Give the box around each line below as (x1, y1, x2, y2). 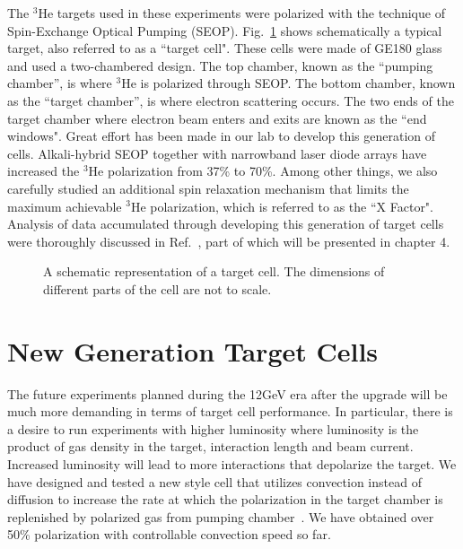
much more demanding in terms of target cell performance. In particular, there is (7, 402, 453, 421)
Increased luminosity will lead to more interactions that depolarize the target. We (7, 455, 457, 473)
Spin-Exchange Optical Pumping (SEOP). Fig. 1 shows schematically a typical (7, 21, 442, 39)
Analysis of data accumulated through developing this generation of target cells (7, 214, 444, 233)
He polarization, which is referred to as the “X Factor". (130, 196, 433, 215)
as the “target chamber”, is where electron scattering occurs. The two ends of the (7, 91, 454, 109)
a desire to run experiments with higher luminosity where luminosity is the (7, 419, 419, 438)
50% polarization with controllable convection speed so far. (7, 525, 331, 544)
